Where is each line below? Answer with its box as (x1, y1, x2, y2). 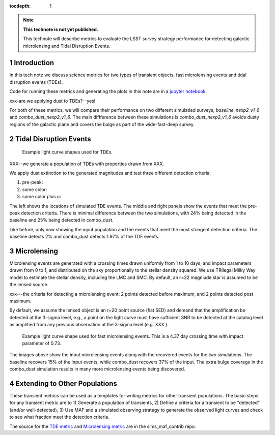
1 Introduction (9, 58, 54, 67)
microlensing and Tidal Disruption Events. (23, 43, 111, 49)
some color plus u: (22, 194, 61, 200)
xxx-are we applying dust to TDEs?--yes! (9, 98, 96, 104)
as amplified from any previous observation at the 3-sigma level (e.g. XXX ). (9, 322, 169, 328)
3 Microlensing (9, 246, 59, 255)
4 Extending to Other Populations (9, 379, 117, 388)
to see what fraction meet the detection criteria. (9, 414, 109, 420)
